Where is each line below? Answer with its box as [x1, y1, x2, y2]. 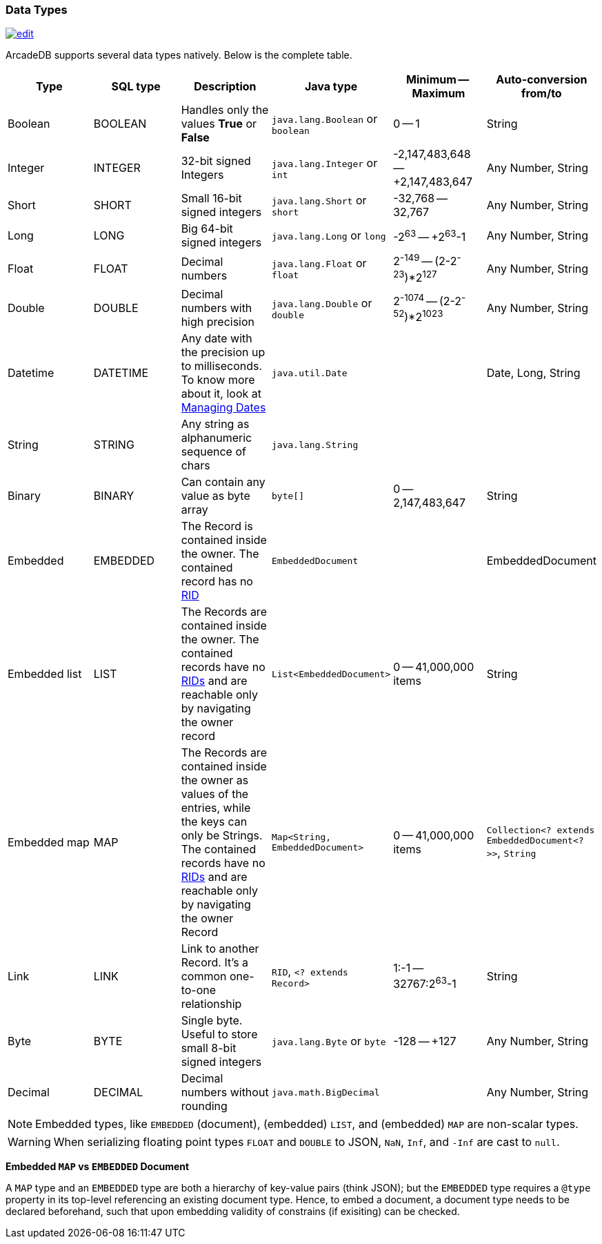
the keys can [181, 815, 248, 829]
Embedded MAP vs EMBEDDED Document [6, 1160, 190, 1173]
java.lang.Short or [272, 193, 367, 207]
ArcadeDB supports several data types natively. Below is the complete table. [6, 49, 352, 61]
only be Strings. [181, 828, 263, 843]
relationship [181, 997, 242, 1011]
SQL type [111, 79, 161, 94]
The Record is [181, 519, 253, 534]
